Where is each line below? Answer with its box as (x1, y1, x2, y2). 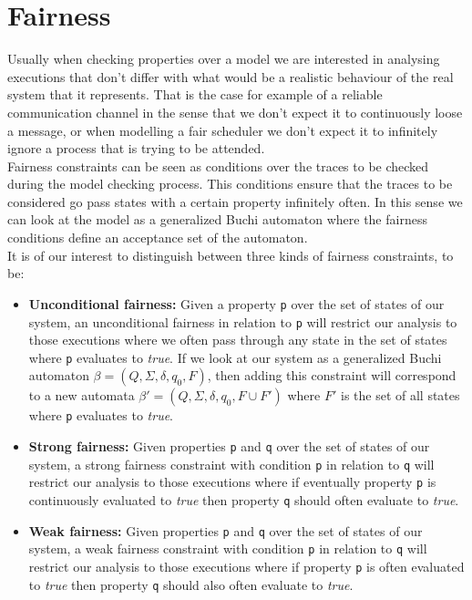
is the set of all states (340, 386, 460, 405)
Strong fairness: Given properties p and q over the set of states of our (28, 437, 430, 456)
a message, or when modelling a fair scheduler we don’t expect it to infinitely (7, 120, 438, 140)
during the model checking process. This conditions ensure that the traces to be (7, 174, 453, 193)
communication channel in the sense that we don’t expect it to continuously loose (7, 102, 463, 121)
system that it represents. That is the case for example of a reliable (7, 85, 383, 104)
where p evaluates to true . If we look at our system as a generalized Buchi (28, 347, 442, 367)
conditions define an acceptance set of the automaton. (7, 228, 308, 247)
